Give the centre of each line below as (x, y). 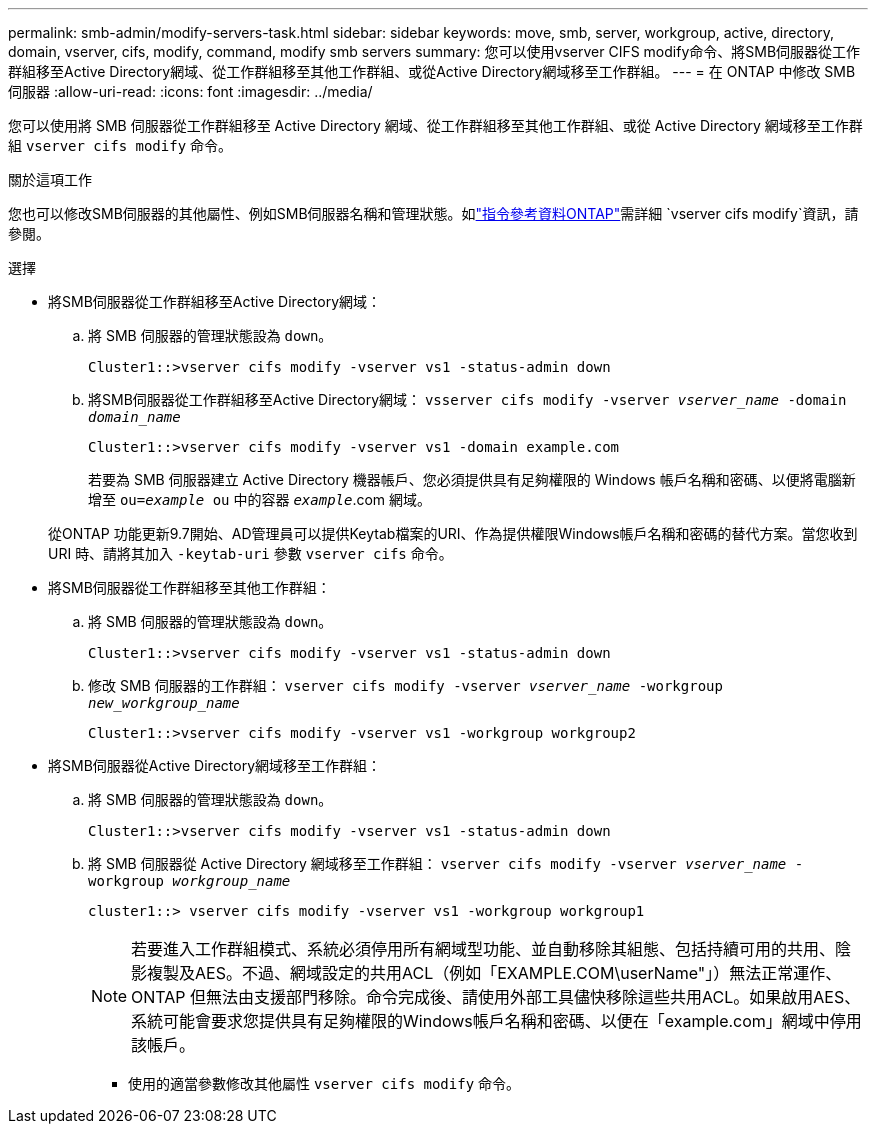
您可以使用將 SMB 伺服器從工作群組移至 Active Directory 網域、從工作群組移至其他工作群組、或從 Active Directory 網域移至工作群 (435, 125)
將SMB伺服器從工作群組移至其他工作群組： (189, 587)
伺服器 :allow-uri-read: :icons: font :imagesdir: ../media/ (190, 91)
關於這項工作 (50, 179)
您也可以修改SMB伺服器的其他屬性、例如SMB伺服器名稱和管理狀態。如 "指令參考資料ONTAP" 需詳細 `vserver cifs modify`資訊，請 (433, 213)
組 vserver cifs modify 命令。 (120, 145)
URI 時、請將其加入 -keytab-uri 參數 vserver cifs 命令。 (250, 553)
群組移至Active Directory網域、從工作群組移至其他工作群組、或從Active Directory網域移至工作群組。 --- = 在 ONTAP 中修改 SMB (432, 71)
